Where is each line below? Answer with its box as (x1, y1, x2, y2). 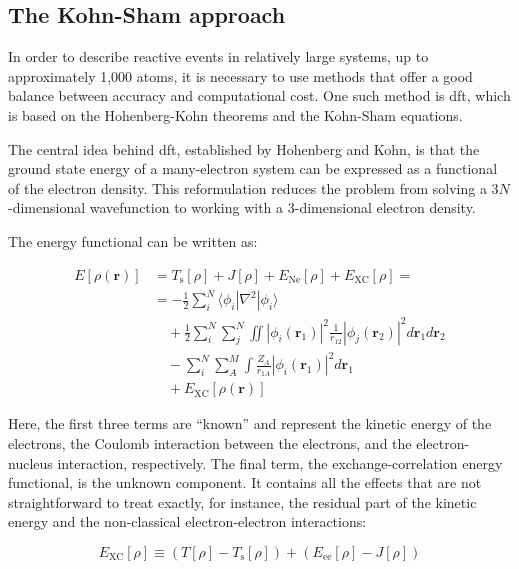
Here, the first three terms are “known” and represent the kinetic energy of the (8, 413, 492, 434)
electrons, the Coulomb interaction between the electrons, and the (8, 433, 412, 454)
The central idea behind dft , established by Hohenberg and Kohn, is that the (8, 138, 480, 159)
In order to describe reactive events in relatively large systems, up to (8, 46, 429, 67)
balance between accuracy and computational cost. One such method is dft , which (8, 85, 511, 106)
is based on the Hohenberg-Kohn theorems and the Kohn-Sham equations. (8, 104, 463, 125)
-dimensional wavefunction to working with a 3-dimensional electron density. (8, 197, 476, 218)
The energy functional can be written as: (8, 230, 258, 251)
